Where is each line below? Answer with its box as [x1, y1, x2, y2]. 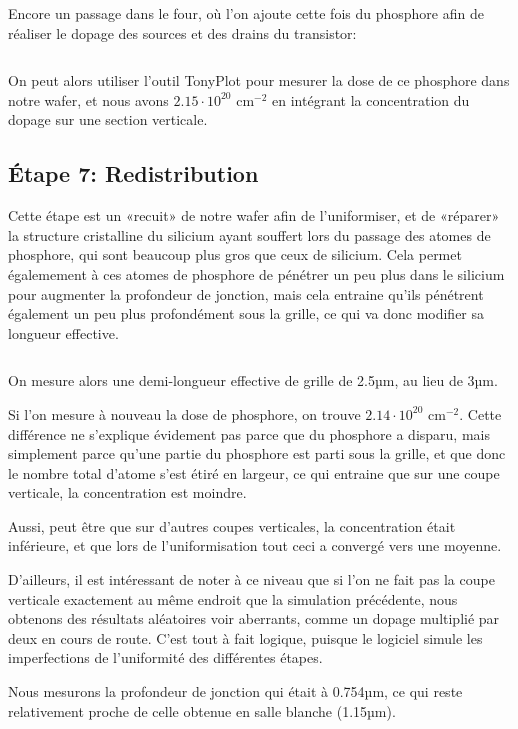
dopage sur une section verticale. [8, 109, 208, 130]
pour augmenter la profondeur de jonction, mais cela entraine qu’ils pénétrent [8, 283, 484, 304]
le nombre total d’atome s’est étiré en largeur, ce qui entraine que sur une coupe [8, 462, 500, 483]
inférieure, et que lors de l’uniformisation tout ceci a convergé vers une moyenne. [8, 535, 502, 556]
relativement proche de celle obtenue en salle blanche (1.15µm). [8, 700, 396, 721]
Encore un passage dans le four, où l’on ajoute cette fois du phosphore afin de [8, 3, 484, 23]
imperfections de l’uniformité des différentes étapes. [8, 647, 323, 668]
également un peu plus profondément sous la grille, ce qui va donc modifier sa [8, 303, 485, 324]
